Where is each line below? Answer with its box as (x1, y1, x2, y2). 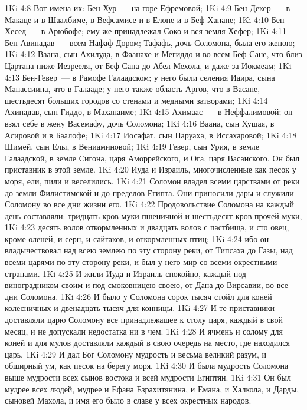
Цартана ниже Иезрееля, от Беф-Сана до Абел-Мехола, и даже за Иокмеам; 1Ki (5, 59, 292, 71)
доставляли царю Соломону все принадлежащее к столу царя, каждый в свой (5, 313, 283, 326)
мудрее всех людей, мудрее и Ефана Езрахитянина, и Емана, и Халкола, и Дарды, (5, 382, 299, 395)
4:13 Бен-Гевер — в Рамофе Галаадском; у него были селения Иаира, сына (5, 71, 275, 83)
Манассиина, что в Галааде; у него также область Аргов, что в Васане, (5, 82, 260, 95)
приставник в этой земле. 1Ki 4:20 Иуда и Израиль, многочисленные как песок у (5, 163, 296, 176)
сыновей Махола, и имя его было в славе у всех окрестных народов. (5, 394, 252, 406)
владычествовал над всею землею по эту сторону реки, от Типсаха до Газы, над (5, 244, 293, 256)
